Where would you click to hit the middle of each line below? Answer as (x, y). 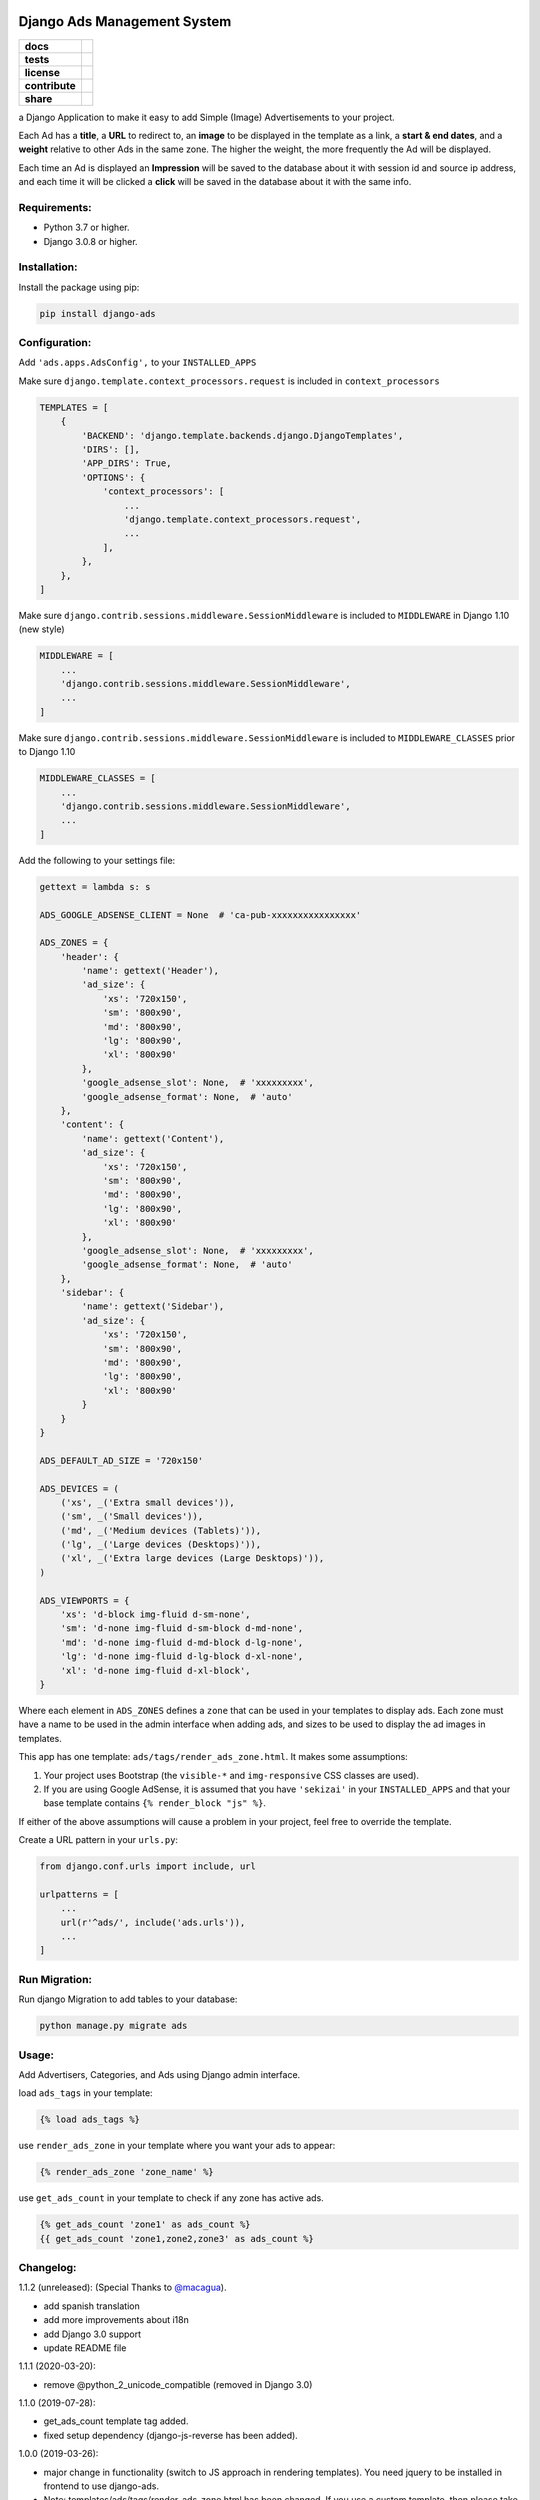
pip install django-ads (98, 313)
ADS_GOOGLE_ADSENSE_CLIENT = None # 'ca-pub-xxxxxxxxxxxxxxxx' (200, 914)
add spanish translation (91, 2306)
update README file (85, 2347)
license (42, 72)
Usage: (36, 2055)
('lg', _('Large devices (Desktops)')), (161, 1544)
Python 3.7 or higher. (86, 227)
